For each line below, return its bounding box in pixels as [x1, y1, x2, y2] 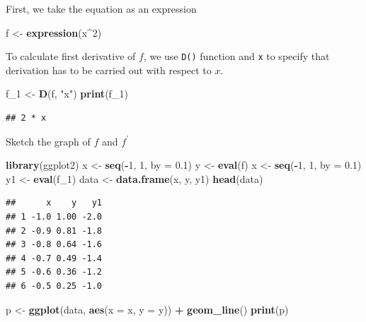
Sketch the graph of [6, 133, 91, 148]
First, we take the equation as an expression [6, 1, 197, 16]
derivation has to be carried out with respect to [6, 62, 212, 77]
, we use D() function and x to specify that [143, 49, 330, 64]
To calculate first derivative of [6, 49, 136, 64]
